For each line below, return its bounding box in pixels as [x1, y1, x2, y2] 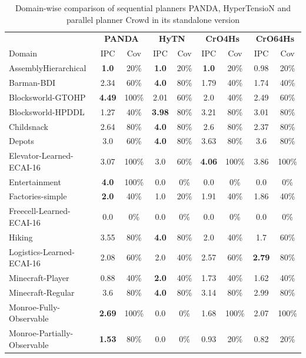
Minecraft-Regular [9, 286, 75, 298]
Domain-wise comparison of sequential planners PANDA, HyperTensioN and [15, 2, 291, 14]
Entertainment [9, 175, 61, 188]
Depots [9, 135, 35, 147]
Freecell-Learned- [9, 205, 71, 217]
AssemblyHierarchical [9, 62, 87, 74]
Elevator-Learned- [9, 149, 74, 162]
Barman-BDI [9, 76, 56, 88]
